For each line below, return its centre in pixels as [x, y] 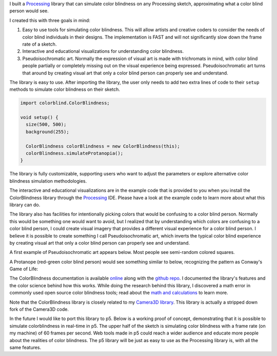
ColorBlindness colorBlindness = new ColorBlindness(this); [103, 146]
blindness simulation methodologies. [48, 181]
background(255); [47, 132]
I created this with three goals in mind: [50, 20]
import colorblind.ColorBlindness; [65, 103]
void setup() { [39, 117]
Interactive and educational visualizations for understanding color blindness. [103, 51]
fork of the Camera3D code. [39, 309]
